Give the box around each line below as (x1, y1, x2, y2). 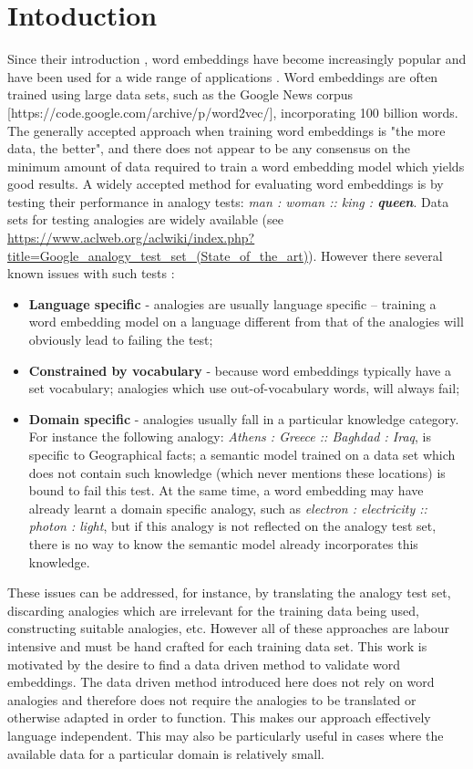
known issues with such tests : (7, 264, 175, 283)
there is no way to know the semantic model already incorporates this (28, 534, 418, 553)
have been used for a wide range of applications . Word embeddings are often (7, 67, 438, 86)
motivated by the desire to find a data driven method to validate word (7, 654, 401, 673)
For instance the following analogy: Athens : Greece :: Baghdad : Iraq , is (28, 427, 431, 446)
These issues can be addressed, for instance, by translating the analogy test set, (7, 583, 451, 602)
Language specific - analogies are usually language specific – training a (28, 294, 437, 313)
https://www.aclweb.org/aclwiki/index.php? (7, 228, 255, 247)
